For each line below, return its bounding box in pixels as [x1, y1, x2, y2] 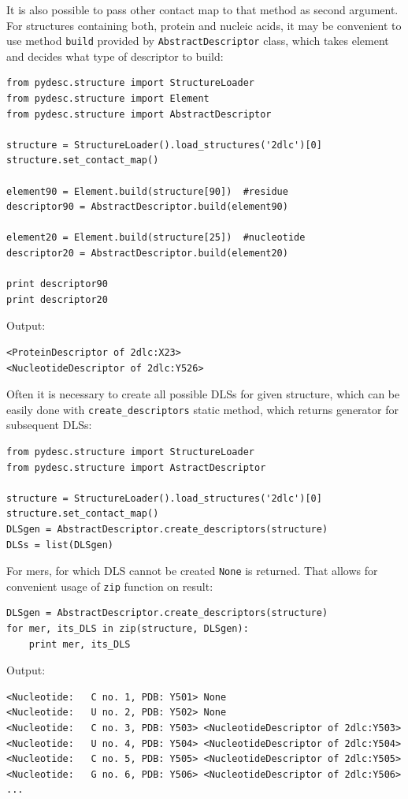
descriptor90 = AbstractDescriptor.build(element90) [6, 201, 288, 213]
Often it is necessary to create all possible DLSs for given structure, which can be [6, 386, 400, 402]
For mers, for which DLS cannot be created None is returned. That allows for [6, 562, 378, 579]
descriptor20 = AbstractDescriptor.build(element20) [6, 247, 288, 259]
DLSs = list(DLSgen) [6, 539, 114, 551]
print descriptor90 [6, 278, 108, 290]
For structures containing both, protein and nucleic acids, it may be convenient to [6, 17, 402, 33]
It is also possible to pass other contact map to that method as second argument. [6, 2, 399, 17]
